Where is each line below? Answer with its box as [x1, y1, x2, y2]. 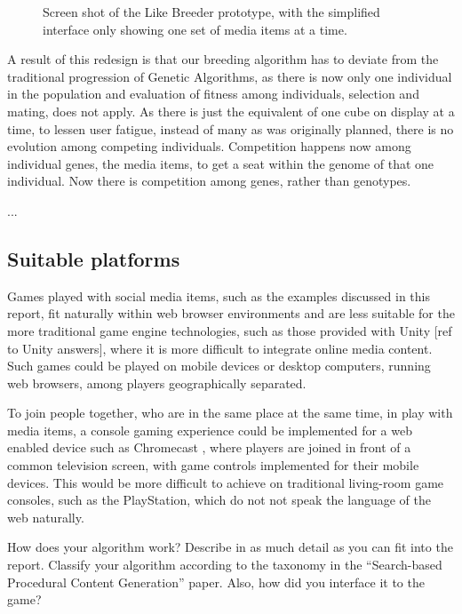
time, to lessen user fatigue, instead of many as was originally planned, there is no [7, 119, 454, 138]
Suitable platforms [7, 244, 180, 272]
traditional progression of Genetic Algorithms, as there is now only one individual [7, 67, 452, 85]
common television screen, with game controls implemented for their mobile [7, 456, 419, 474]
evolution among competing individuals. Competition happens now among [7, 137, 411, 155]
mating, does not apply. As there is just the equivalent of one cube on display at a [7, 101, 455, 120]
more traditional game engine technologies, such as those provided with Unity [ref [7, 321, 452, 339]
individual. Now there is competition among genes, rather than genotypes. [7, 171, 411, 190]
